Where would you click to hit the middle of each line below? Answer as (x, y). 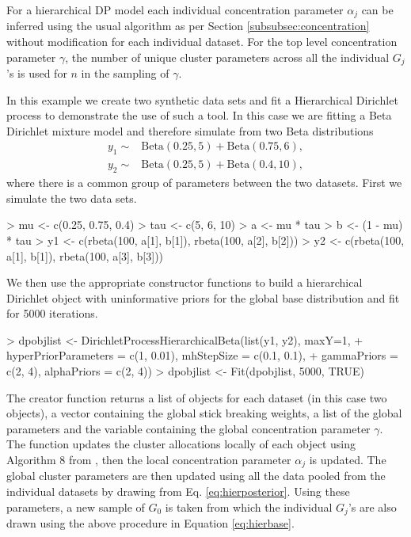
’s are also (372, 507)
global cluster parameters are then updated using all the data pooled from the (196, 476)
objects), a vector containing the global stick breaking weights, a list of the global (204, 413)
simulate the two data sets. (72, 198)
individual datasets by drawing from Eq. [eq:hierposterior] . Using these (178, 491)
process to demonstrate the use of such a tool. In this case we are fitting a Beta (199, 115)
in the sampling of (125, 73)
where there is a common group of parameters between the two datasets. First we (204, 183)
